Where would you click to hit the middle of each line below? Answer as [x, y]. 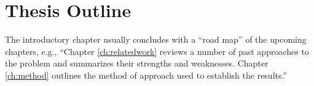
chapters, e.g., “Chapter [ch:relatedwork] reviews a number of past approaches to [157, 51]
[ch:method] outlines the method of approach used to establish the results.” [146, 75]
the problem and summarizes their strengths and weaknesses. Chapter [137, 63]
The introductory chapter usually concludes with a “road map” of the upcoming [156, 39]
